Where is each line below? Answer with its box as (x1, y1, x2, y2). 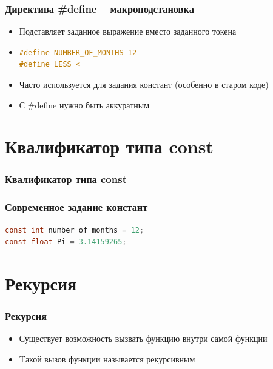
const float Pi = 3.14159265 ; (5, 238, 127, 247)
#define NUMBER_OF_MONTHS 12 (19, 48, 137, 57)
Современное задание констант (5, 199, 148, 214)
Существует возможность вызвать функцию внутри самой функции (19, 332, 268, 345)
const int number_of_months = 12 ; (5, 225, 144, 234)
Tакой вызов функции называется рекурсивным (19, 353, 195, 365)
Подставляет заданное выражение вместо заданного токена (19, 25, 237, 38)
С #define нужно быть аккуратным (19, 98, 150, 111)
